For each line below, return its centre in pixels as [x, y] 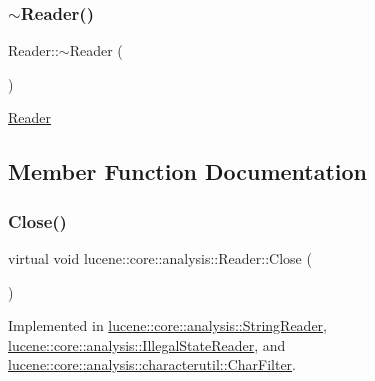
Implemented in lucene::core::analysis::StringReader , [168, 325]
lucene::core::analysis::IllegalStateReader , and [147, 344]
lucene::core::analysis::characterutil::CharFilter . [152, 364]
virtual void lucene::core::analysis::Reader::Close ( [160, 258]
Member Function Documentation [188, 171]
